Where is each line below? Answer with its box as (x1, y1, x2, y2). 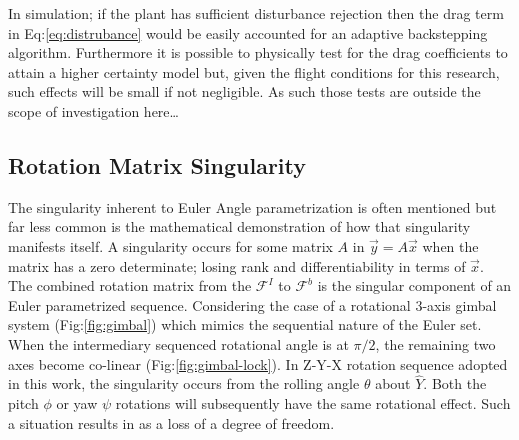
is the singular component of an (317, 275, 512, 296)
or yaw (56, 392, 98, 413)
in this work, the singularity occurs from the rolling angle (8, 373, 360, 394)
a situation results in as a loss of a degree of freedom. (8, 412, 335, 433)
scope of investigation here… (8, 100, 179, 121)
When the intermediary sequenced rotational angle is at (8, 333, 349, 354)
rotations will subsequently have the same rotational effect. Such (115, 392, 511, 413)
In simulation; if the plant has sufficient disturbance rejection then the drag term (8, 3, 504, 23)
